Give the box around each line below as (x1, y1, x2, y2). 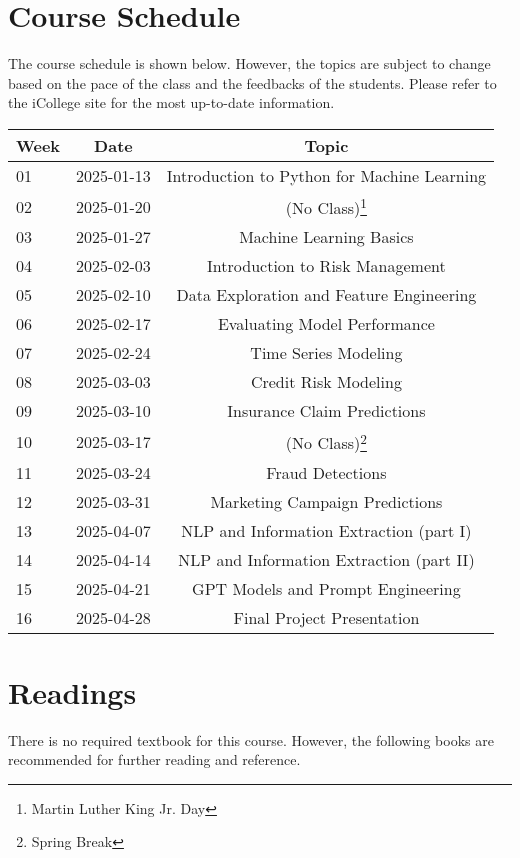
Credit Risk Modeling (250, 370, 402, 394)
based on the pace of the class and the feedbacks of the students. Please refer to (8, 72, 497, 93)
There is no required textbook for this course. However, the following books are (8, 729, 494, 750)
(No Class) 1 (285, 192, 367, 220)
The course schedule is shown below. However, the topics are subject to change (8, 53, 491, 74)
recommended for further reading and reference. (8, 749, 301, 770)
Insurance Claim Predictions (227, 399, 426, 423)
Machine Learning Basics (239, 225, 414, 249)
